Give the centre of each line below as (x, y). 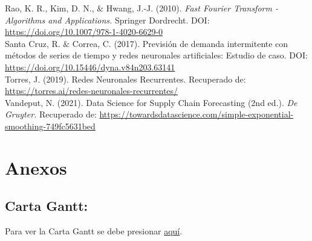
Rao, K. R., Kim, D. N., (50, 8)
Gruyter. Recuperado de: (51, 114)
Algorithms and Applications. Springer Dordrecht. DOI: (107, 20)
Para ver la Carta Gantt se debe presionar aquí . (94, 231)
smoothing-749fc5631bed (50, 126)
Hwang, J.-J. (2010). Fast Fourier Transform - (192, 8)
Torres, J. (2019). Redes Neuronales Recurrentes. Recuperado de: (125, 79)
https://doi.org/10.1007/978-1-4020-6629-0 (84, 32)
